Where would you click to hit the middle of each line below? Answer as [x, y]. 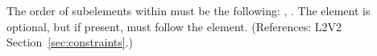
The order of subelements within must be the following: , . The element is [188, 10]
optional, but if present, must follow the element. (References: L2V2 [174, 26]
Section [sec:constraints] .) [70, 42]
